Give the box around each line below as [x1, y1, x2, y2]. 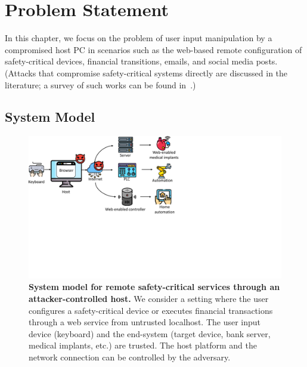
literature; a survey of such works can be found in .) [5, 78, 196, 91]
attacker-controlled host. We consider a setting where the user [29, 292, 269, 304]
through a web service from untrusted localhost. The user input [29, 316, 261, 328]
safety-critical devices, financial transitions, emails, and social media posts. [5, 55, 278, 67]
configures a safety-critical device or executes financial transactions [29, 304, 273, 316]
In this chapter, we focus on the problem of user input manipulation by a [5, 32, 272, 44]
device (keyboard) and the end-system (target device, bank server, [29, 327, 271, 340]
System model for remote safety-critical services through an [29, 280, 280, 293]
